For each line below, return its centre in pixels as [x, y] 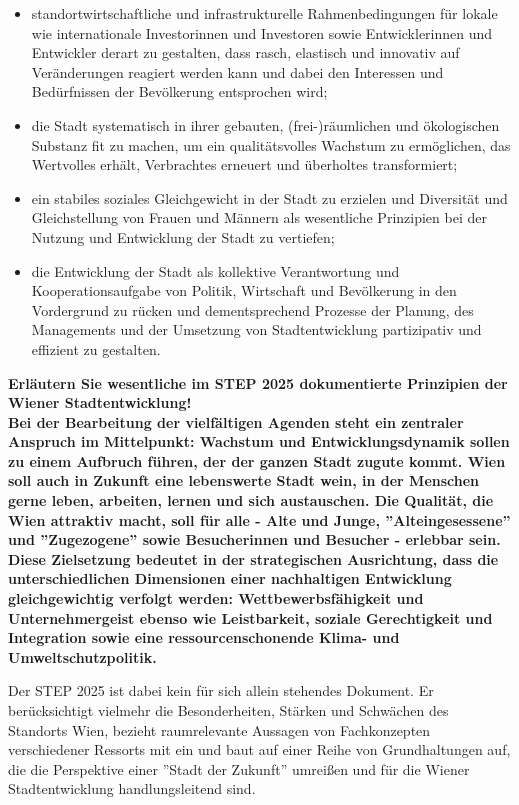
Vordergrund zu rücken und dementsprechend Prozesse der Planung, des [252, 309]
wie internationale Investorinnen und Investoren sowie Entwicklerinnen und [262, 32]
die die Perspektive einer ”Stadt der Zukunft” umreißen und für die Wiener [239, 768]
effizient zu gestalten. [96, 348]
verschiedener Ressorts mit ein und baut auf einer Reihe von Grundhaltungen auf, [259, 749]
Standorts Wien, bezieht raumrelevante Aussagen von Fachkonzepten [219, 729]
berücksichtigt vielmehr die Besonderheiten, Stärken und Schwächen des [228, 710]
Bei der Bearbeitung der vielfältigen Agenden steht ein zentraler [236, 421]
